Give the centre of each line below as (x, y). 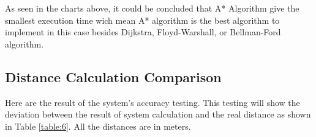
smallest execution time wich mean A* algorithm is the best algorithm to (142, 20)
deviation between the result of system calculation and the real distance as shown (158, 114)
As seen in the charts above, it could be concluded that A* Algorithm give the (152, 8)
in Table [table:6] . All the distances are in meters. (98, 126)
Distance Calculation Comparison (113, 76)
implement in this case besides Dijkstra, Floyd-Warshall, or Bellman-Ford (143, 32)
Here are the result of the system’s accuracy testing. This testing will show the (152, 102)
